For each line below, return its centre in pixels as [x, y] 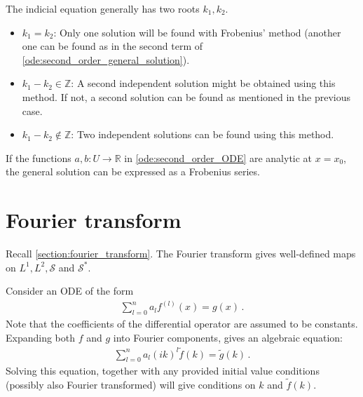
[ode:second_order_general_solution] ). [106, 59]
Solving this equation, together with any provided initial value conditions [163, 371]
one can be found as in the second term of [112, 46]
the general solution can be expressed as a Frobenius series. [133, 171]
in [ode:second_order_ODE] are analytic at [218, 157]
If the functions [39, 157]
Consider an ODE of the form [70, 291]
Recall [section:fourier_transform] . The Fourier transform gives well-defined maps [181, 254]
